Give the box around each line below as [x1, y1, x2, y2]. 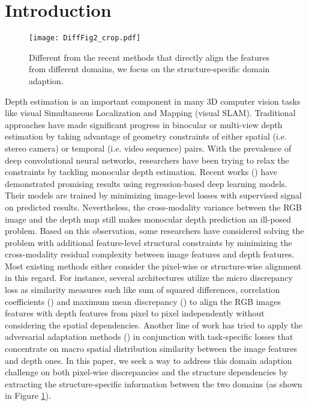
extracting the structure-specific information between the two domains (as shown [5, 377, 302, 390]
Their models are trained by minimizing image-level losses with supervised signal [5, 189, 302, 201]
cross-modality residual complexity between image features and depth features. [5, 248, 295, 260]
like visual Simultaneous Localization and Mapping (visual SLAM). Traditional [5, 106, 296, 119]
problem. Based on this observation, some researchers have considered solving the [5, 224, 304, 237]
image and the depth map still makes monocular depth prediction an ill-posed [5, 212, 292, 225]
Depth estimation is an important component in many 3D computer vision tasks [5, 94, 301, 107]
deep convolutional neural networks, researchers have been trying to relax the [5, 153, 289, 166]
